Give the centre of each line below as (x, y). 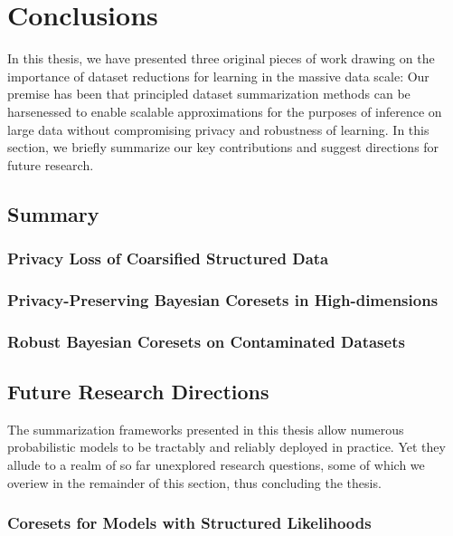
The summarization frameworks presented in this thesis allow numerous (206, 429)
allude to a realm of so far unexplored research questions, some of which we (216, 464)
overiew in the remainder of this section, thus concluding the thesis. (194, 482)
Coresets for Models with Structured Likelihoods (189, 523)
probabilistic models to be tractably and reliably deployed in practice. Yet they (226, 447)
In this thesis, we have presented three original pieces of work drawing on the (221, 58)
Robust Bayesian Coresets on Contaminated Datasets (206, 341)
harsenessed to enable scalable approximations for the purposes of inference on (225, 111)
